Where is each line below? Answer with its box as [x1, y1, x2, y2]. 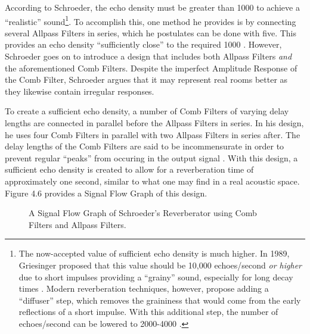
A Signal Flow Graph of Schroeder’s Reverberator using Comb [29, 207, 257, 219]
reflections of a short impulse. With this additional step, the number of [18, 305, 278, 318]
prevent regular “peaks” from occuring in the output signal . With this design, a [5, 151, 298, 164]
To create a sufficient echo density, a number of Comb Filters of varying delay [5, 105, 289, 117]
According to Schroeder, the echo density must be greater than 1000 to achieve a [5, 1, 300, 13]
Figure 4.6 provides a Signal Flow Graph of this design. [5, 186, 207, 199]
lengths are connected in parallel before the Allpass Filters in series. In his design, [5, 117, 304, 129]
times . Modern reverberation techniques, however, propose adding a [18, 282, 269, 295]
